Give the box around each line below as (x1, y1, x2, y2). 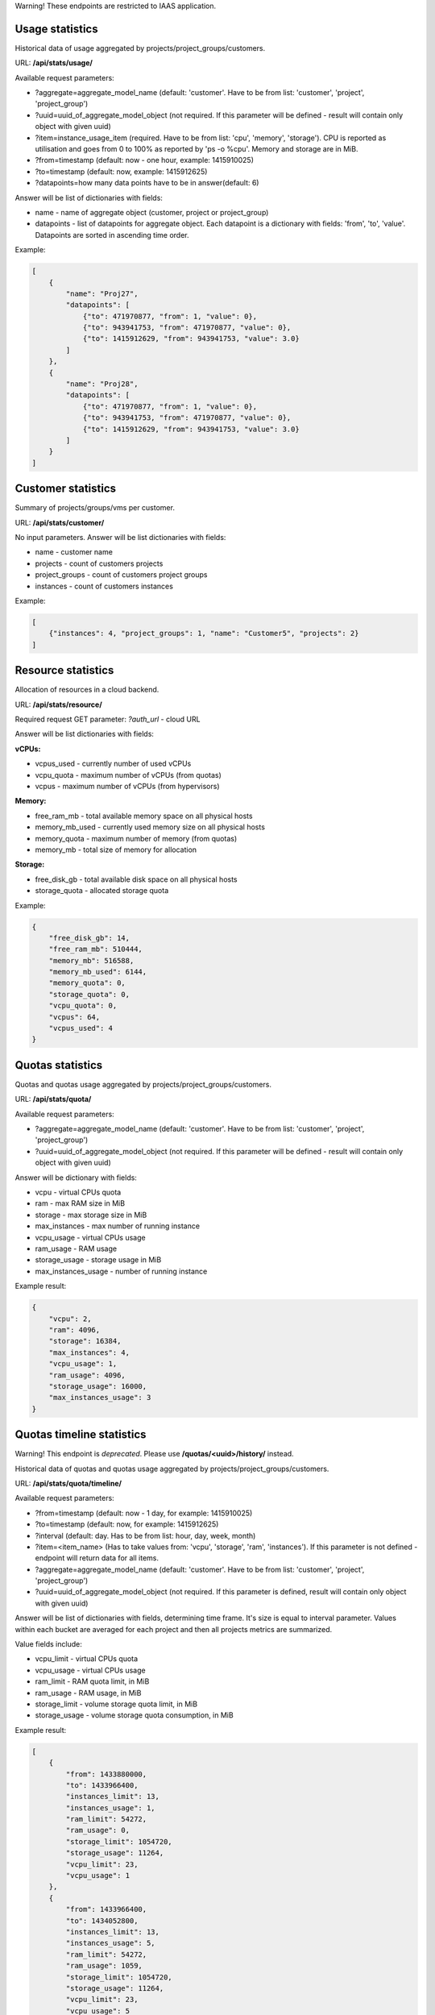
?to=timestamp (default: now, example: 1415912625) (35, 166, 208, 177)
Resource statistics (14, 663, 114, 677)
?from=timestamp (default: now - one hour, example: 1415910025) (35, 156, 254, 165)
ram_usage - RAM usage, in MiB (35, 1688, 142, 1697)
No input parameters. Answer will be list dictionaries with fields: (14, 533, 226, 542)
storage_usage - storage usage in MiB (35, 1255, 162, 1265)
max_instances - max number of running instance (35, 1221, 201, 1231)
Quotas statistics (14, 1058, 103, 1072)
